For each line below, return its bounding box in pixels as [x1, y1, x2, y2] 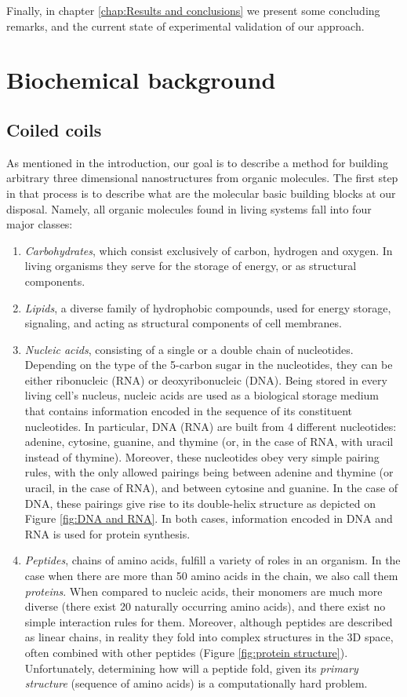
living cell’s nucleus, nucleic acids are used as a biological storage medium [24, 387, 380, 403]
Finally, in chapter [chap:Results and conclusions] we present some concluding [6, 2, 380, 18]
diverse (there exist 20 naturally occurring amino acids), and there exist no [24, 598, 386, 615]
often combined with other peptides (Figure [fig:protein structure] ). [24, 644, 348, 660]
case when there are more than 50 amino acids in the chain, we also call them [24, 567, 398, 584]
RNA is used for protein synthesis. [24, 525, 191, 542]
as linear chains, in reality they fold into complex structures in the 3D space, [24, 629, 394, 645]
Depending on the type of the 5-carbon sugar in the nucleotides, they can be [24, 356, 393, 373]
